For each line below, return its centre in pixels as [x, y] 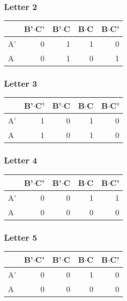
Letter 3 [21, 83]
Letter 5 [21, 237]
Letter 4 [21, 160]
